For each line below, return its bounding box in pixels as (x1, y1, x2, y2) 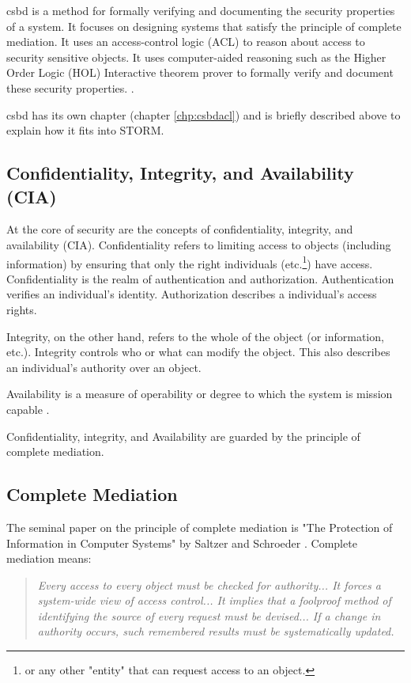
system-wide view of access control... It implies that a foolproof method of (37, 592, 391, 609)
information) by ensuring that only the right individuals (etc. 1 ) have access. (6, 252, 373, 271)
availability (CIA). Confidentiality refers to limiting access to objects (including (6, 236, 391, 252)
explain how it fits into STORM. (6, 122, 164, 138)
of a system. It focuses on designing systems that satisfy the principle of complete (6, 17, 402, 34)
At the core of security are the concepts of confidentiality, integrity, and (6, 221, 353, 237)
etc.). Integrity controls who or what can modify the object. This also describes (6, 343, 390, 360)
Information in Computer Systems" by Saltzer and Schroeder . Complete (6, 534, 357, 551)
